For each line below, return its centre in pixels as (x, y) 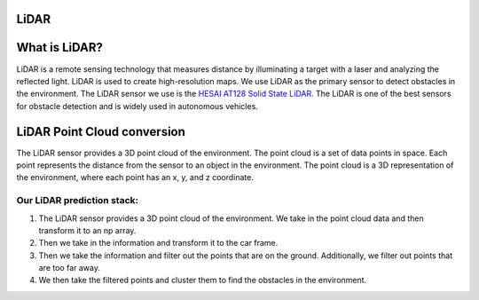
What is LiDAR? (60, 47)
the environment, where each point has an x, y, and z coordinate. (135, 178)
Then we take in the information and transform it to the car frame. (158, 243)
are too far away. (70, 268)
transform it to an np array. (87, 230)
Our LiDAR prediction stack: (78, 201)
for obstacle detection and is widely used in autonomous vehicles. (137, 106)
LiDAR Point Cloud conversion (101, 132)
